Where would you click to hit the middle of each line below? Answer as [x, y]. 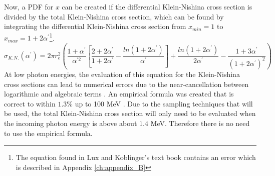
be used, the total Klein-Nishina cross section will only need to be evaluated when [130, 113]
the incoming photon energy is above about [71, 123]
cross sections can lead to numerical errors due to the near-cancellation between [126, 84]
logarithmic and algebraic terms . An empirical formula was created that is [119, 94]
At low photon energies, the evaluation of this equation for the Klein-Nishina [122, 74]
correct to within [30, 103]
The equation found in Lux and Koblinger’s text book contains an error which [136, 157]
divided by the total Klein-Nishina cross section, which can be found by [114, 16]
